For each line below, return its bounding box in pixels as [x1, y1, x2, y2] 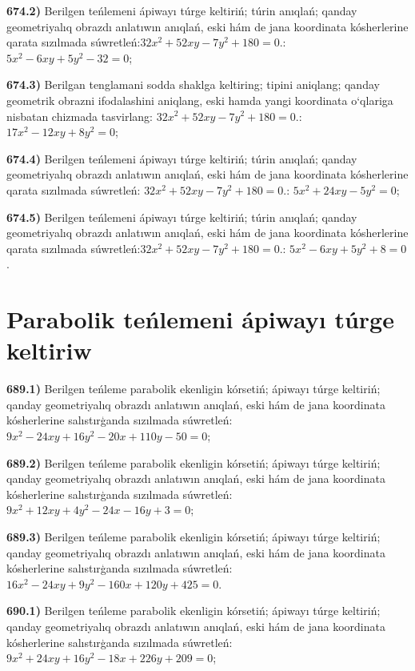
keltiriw [6, 334, 92, 367]
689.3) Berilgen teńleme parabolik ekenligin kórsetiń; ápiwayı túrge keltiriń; [6, 528, 381, 544]
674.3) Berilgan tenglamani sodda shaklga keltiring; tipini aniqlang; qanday [6, 76, 380, 93]
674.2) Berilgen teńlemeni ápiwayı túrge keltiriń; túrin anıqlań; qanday [6, 2, 357, 18]
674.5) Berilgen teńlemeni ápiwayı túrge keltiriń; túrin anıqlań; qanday [6, 208, 357, 225]
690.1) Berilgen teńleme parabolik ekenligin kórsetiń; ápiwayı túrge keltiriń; [6, 602, 381, 619]
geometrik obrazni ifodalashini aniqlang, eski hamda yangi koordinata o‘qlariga [6, 91, 393, 108]
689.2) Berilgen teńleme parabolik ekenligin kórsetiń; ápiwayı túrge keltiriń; [6, 454, 381, 471]
